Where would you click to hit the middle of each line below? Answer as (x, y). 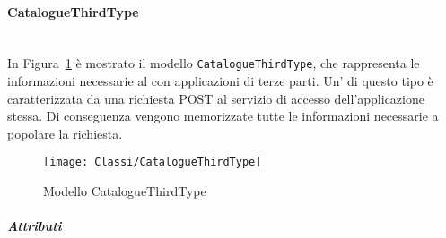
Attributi (35, 226)
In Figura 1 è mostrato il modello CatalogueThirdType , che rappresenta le (214, 63)
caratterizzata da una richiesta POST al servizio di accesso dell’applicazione (216, 98)
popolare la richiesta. (65, 133)
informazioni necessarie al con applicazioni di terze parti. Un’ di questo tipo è (220, 81)
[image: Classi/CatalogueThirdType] (153, 162)
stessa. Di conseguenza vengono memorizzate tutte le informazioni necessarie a (223, 116)
